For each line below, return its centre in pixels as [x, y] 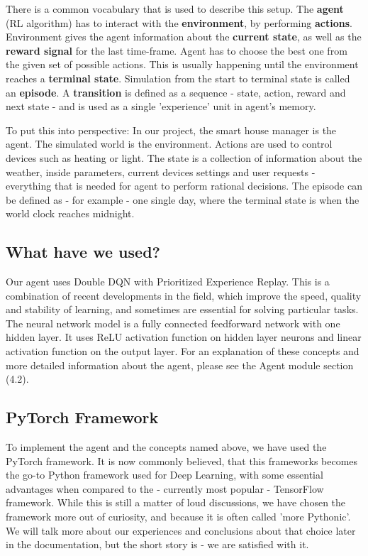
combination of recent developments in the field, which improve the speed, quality [184, 295]
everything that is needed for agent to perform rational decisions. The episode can [184, 186]
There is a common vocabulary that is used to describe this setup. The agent [175, 9]
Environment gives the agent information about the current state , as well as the [184, 37]
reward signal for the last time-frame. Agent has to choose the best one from [177, 50]
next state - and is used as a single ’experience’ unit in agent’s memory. [161, 106]
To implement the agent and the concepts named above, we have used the [166, 447]
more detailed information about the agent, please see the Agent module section [180, 365]
